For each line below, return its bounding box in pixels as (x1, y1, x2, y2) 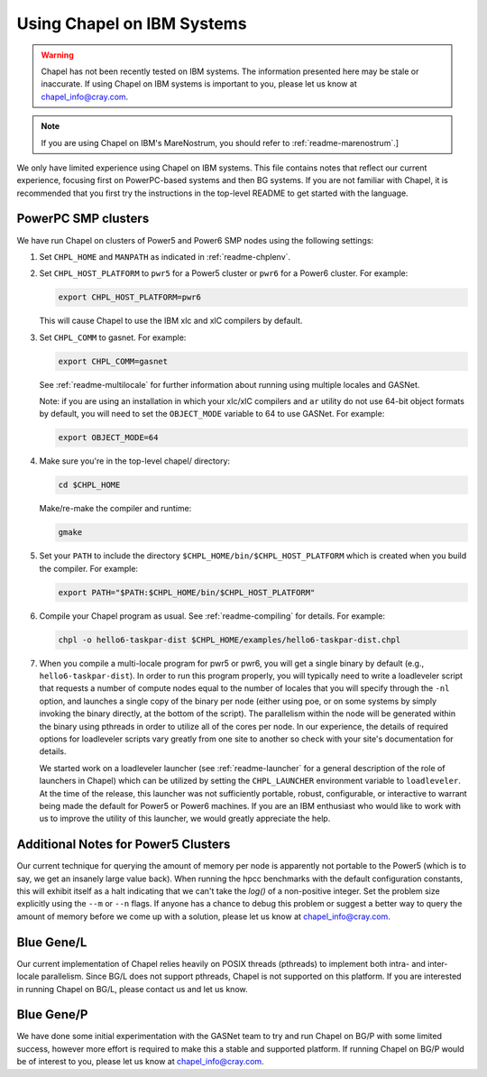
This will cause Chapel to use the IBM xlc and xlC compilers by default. (39, 316, 303, 327)
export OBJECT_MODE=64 (58, 433, 159, 443)
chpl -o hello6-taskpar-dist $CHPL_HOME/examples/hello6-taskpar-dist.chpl (58, 634, 401, 645)
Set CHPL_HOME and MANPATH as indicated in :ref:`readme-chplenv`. (39, 251, 291, 262)
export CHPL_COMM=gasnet (58, 356, 169, 366)
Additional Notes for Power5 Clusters (16, 837, 231, 852)
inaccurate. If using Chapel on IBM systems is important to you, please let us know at (41, 78, 357, 89)
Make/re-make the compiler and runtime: (39, 503, 192, 514)
